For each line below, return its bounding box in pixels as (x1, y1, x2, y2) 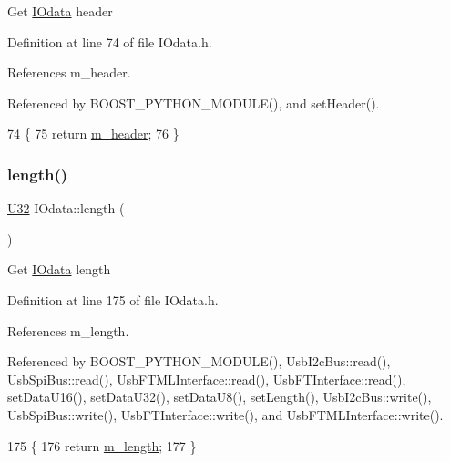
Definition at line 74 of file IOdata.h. (7, 32, 212, 51)
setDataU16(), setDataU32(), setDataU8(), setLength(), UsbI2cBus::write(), (7, 387, 432, 406)
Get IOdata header (7, 2, 113, 20)
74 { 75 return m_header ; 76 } (7, 124, 179, 143)
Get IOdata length (7, 260, 111, 279)
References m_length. (7, 321, 129, 340)
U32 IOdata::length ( (7, 199, 125, 218)
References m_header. (7, 63, 131, 82)
